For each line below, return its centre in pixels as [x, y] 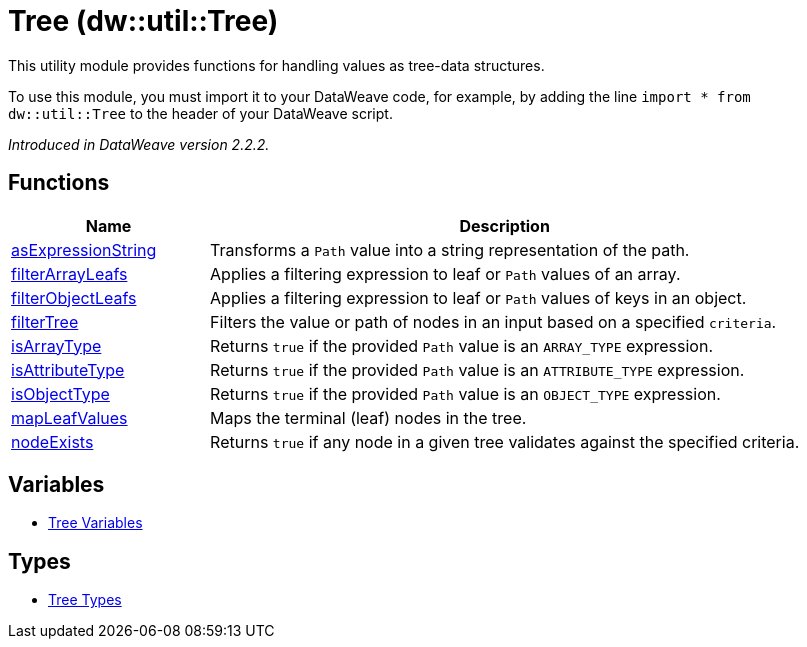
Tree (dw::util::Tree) [143, 21]
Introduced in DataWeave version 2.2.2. [139, 144]
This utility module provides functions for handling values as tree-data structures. [276, 65]
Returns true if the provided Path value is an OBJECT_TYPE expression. [465, 393]
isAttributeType [68, 369]
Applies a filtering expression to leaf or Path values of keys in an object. [478, 297]
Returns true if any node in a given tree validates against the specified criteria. [505, 441]
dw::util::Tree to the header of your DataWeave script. [200, 113]
